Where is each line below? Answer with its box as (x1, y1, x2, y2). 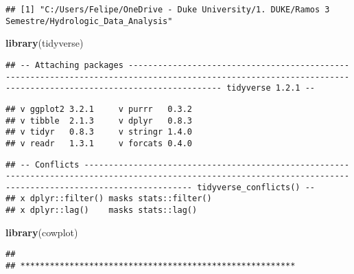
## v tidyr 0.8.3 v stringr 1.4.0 (5, 127, 193, 137)
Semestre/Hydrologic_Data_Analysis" (5, 16, 173, 26)
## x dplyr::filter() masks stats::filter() (5, 194, 212, 204)
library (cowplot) (5, 225, 78, 239)
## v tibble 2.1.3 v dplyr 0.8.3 (5, 115, 193, 126)
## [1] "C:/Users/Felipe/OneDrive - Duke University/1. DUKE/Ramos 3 (5, 5, 330, 14)
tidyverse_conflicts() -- (197, 182, 316, 192)
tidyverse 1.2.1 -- (226, 83, 316, 93)
